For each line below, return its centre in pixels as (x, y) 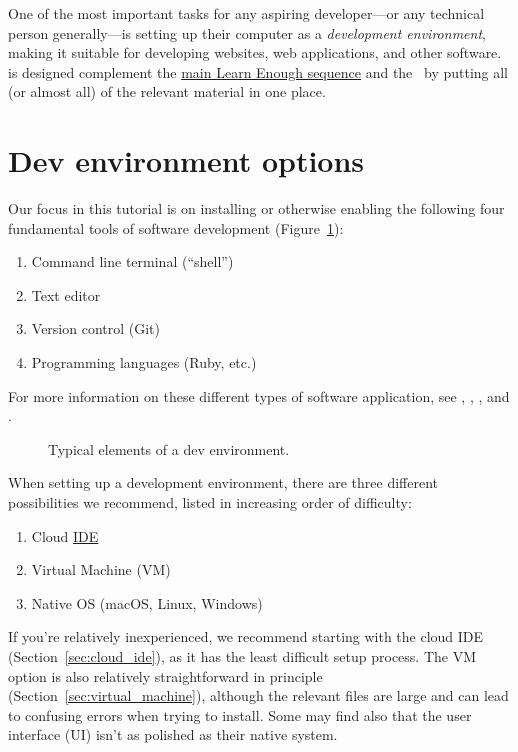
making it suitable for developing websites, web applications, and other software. (255, 52)
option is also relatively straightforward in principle (165, 675)
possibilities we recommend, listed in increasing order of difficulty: (210, 502)
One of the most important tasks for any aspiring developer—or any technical (246, 13)
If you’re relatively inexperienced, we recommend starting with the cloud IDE (246, 636)
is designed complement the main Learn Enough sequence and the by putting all (258, 71)
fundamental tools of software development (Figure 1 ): (176, 227)
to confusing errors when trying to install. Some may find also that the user (240, 714)
